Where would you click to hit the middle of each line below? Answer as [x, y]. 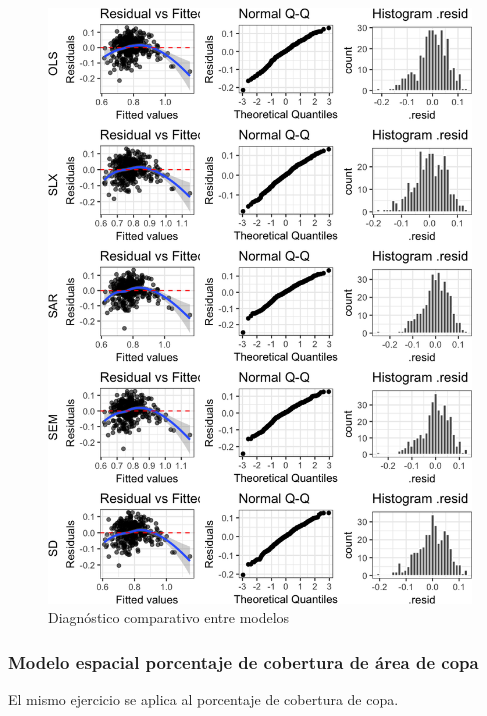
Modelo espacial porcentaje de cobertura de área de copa [243, 661]
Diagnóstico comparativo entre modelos [169, 617]
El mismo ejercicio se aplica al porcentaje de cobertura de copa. [203, 698]
